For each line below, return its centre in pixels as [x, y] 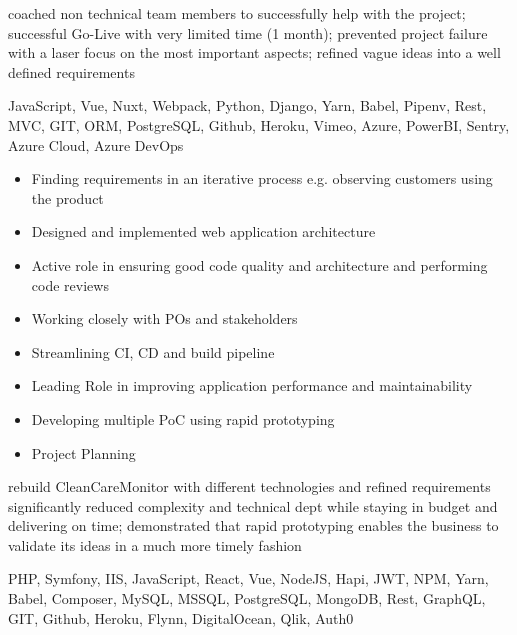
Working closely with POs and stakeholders [164, 318]
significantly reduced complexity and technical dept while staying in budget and [253, 505]
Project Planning [83, 452]
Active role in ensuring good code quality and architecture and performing [259, 264]
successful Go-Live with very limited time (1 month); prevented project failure [248, 32]
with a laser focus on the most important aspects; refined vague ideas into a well [254, 52]
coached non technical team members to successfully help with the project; [237, 13]
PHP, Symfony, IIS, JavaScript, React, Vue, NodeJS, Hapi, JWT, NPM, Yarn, [248, 578]
